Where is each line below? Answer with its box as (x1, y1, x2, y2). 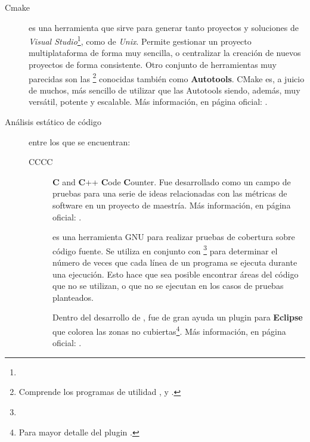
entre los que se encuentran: (29, 135, 131, 148)
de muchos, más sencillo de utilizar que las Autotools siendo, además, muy (29, 83, 300, 96)
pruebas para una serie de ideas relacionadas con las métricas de (52, 187, 287, 200)
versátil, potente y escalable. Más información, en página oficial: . (29, 95, 268, 108)
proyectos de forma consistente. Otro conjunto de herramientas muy (29, 58, 277, 71)
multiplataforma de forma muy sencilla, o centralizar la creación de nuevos (29, 46, 301, 59)
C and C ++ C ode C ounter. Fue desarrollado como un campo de (52, 175, 291, 188)
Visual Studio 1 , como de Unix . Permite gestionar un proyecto (29, 33, 252, 47)
